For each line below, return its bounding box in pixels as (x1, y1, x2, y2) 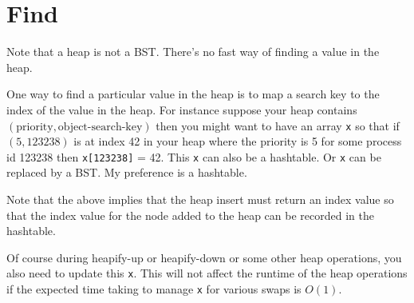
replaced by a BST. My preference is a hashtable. (6, 164, 247, 181)
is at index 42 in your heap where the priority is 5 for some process (73, 133, 402, 150)
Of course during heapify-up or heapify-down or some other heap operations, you (6, 249, 402, 265)
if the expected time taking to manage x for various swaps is (6, 281, 302, 297)
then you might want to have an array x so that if (156, 117, 400, 134)
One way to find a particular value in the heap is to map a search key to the (6, 86, 380, 102)
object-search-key (57, 121, 143, 133)
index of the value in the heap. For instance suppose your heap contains (6, 101, 357, 118)
